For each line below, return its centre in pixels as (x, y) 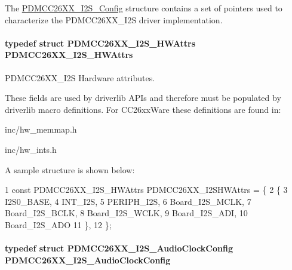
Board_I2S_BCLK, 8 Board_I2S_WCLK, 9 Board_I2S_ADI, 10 (126, 213)
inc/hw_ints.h (31, 149)
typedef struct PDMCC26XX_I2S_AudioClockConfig (119, 248)
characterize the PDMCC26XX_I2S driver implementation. (114, 19)
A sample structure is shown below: (70, 169)
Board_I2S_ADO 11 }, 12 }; (58, 224)
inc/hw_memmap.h (41, 129)
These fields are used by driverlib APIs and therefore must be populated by (143, 98)
